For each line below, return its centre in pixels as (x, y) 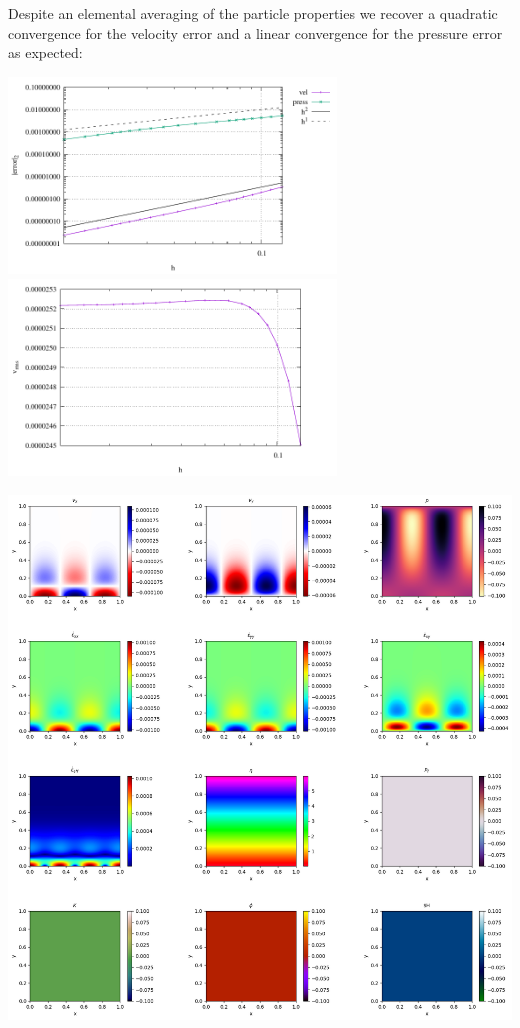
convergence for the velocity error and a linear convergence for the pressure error (255, 32)
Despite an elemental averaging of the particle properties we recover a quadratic (253, 13)
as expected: (45, 52)
